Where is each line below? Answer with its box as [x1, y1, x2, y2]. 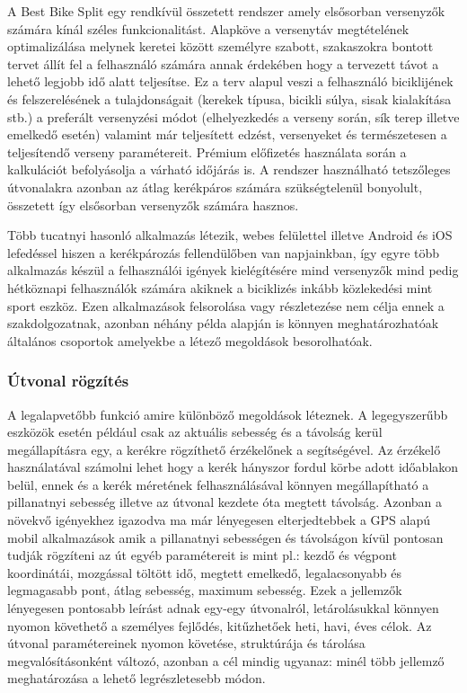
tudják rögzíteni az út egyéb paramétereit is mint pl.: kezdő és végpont [7, 546, 397, 564]
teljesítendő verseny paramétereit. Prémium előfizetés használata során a [7, 142, 407, 161]
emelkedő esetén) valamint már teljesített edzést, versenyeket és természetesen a [7, 125, 447, 144]
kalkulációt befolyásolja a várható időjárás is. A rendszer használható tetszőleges [7, 160, 451, 179]
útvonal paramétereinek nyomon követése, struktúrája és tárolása [7, 634, 366, 653]
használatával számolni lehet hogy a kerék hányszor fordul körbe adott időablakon [7, 458, 459, 476]
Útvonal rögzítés [7, 369, 129, 392]
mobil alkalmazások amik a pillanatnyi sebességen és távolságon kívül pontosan [7, 528, 444, 546]
